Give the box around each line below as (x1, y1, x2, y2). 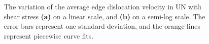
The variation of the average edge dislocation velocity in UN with (4, 1, 202, 11)
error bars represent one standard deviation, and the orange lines (4, 21, 201, 31)
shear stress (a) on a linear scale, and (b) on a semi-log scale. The (4, 11, 205, 21)
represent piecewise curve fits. (4, 30, 94, 41)
